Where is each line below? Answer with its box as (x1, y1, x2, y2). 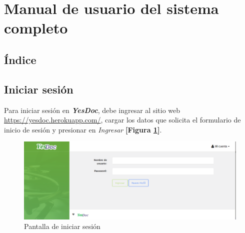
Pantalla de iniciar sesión (24, 221, 100, 231)
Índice (4, 51, 36, 67)
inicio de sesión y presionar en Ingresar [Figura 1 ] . (4, 124, 162, 134)
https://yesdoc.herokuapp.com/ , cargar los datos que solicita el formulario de (4, 114, 241, 125)
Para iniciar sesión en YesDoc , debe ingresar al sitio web (4, 104, 180, 115)
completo (4, 17, 68, 38)
